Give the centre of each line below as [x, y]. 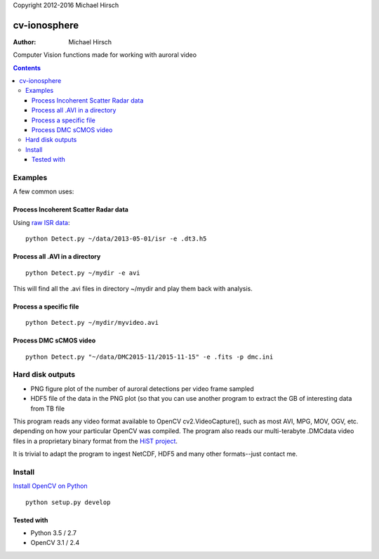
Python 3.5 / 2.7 [54, 533]
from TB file [48, 409]
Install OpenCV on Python [50, 486]
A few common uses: [44, 192]
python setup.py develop [68, 502]
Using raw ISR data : [41, 222]
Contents [27, 68]
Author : [25, 41]
